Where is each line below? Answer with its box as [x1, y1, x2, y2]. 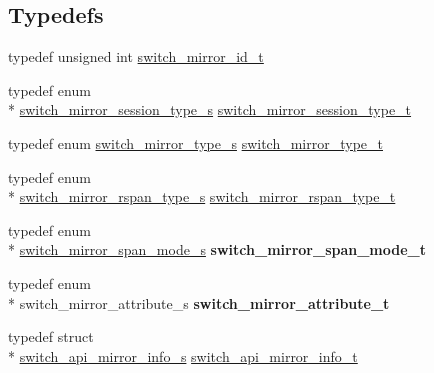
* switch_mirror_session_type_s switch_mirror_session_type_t [8, 99, 412, 120]
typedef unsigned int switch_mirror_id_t [8, 46, 264, 67]
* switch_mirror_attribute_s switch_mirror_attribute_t [8, 292, 390, 313]
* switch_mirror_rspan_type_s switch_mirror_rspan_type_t [8, 186, 396, 207]
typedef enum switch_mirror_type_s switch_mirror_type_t [8, 132, 383, 153]
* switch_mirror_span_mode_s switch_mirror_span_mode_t [8, 239, 427, 260]
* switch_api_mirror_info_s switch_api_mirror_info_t [8, 345, 358, 366]
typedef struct [8, 326, 94, 347]
